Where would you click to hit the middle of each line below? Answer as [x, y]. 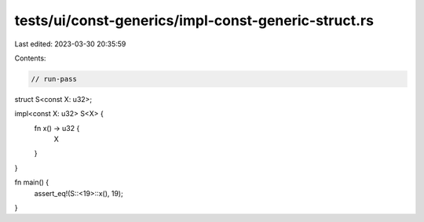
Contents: [30, 58]
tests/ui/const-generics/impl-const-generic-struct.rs [194, 20]
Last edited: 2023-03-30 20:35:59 [70, 44]
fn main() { [32, 182]
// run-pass [54, 79]
